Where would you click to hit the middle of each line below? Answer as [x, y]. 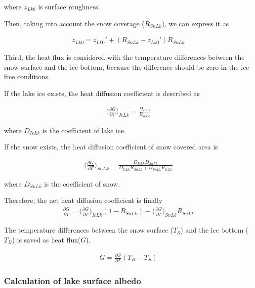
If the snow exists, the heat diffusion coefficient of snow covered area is [111, 147]
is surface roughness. [69, 6]
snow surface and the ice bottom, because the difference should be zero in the [121, 67]
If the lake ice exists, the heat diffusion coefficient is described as [102, 93]
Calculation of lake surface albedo [73, 281]
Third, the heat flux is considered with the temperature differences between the [124, 57]
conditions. [34, 76]
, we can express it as [197, 23]
